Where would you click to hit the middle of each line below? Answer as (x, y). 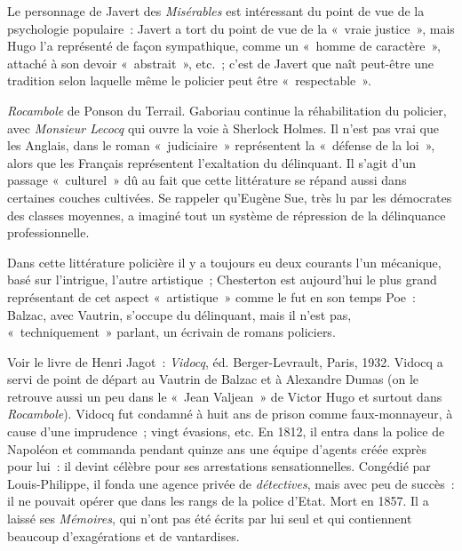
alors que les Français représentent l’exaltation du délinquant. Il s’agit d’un (212, 162)
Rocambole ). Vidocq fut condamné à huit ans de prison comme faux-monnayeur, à (230, 414)
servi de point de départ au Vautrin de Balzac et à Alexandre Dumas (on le (213, 379)
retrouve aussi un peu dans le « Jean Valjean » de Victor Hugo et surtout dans (225, 396)
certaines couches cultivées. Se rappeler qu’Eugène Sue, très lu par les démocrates (230, 197)
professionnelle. (48, 232)
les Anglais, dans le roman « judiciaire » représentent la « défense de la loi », (221, 145)
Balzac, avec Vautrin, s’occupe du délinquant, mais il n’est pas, (179, 314)
